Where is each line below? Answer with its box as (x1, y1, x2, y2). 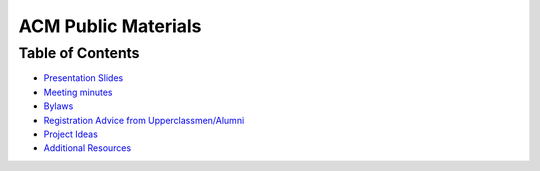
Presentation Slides (43, 72, 124, 84)
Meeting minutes (43, 86, 113, 98)
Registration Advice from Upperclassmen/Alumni (43, 114, 245, 126)
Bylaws (43, 100, 74, 112)
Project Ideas (43, 128, 99, 140)
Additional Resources (43, 142, 132, 154)
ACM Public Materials (18, 15, 202, 37)
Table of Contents (18, 44, 140, 62)
